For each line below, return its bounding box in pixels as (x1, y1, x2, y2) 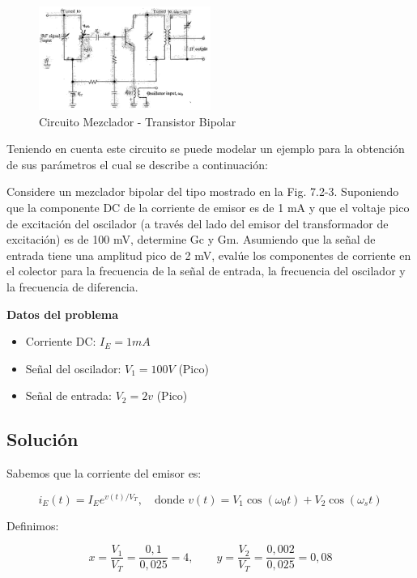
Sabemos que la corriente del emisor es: (6, 465, 202, 482)
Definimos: (6, 516, 59, 533)
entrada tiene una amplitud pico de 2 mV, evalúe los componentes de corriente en (6, 246, 411, 263)
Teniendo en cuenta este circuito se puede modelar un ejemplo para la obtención (6, 140, 405, 157)
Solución (6, 427, 79, 452)
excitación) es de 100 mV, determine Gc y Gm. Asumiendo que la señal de (6, 231, 376, 248)
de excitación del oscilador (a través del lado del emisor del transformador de (6, 215, 389, 232)
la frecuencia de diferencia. (6, 278, 138, 295)
